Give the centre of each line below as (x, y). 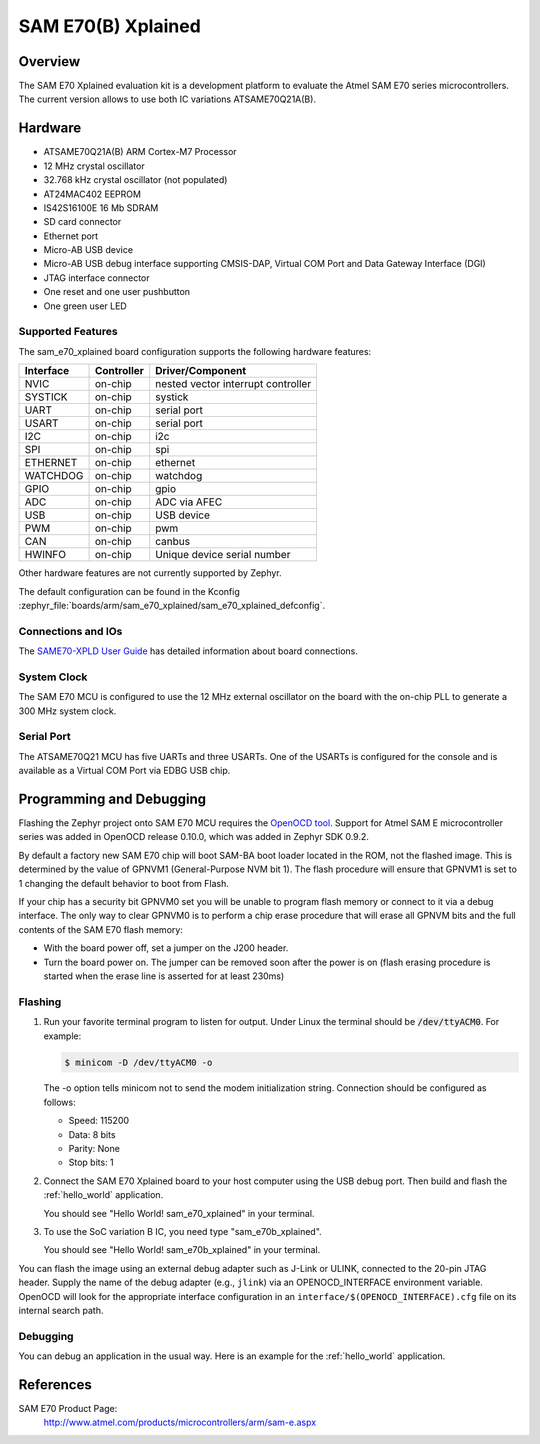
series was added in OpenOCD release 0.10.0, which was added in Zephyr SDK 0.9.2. (194, 837)
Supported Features (68, 332)
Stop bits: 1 (91, 1162)
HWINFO (45, 555)
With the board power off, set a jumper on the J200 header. (166, 948)
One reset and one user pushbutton (116, 292)
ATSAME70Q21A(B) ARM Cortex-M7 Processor (140, 152)
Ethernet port (71, 236)
